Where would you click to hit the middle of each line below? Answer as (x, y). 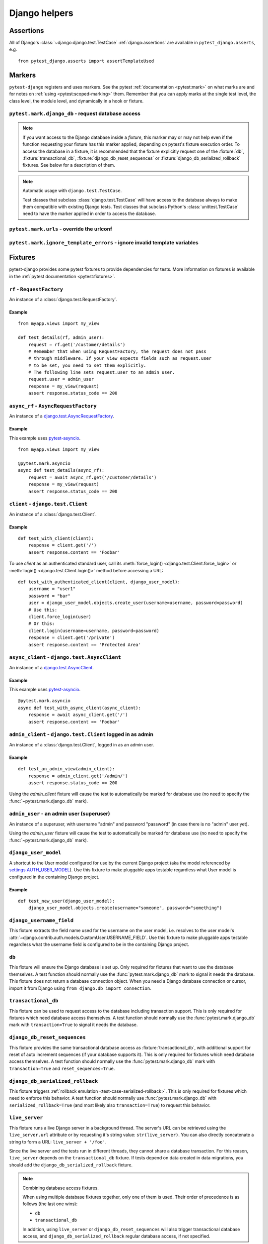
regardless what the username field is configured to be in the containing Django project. (99, 944)
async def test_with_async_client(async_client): (80, 708)
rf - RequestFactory (36, 289)
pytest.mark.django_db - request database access (75, 113)
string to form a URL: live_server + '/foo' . (58, 1141)
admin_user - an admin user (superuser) (60, 814)
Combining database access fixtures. (61, 1188)
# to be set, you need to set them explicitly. (87, 365)
